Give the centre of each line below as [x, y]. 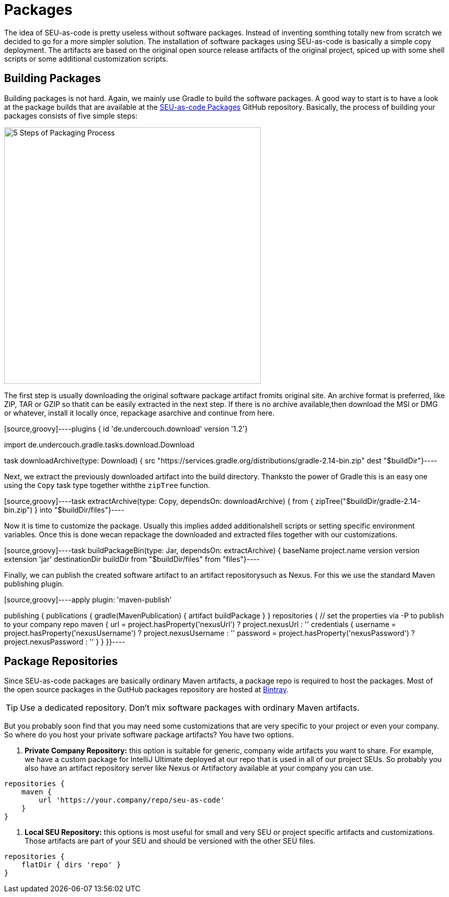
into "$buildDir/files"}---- [82, 510]
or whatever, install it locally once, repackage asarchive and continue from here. [140, 413]
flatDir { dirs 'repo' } [71, 865]
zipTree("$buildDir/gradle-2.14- [368, 501]
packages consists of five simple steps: [71, 115]
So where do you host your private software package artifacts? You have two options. [149, 735]
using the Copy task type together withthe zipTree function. [107, 485]
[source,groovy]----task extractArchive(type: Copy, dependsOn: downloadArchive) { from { [159, 501]
